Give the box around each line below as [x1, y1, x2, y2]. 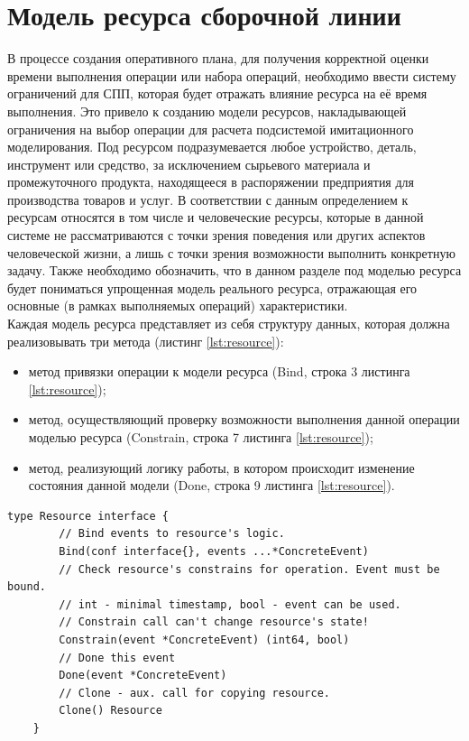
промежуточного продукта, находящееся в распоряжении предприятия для [7, 172, 415, 191]
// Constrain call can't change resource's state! [59, 616, 369, 629]
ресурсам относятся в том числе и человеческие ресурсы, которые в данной [7, 208, 424, 227]
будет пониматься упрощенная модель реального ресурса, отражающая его [7, 278, 418, 297]
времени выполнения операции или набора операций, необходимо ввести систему [7, 66, 456, 85]
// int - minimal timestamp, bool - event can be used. [59, 597, 401, 611]
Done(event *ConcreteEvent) [59, 669, 227, 682]
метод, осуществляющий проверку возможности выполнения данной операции [28, 410, 460, 429]
